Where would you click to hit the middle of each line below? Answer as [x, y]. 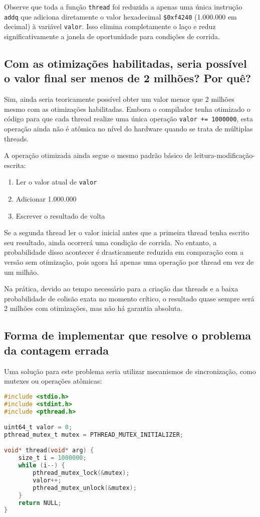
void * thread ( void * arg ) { [49, 451]
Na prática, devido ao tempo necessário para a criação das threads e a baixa [121, 289]
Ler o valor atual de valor [56, 182]
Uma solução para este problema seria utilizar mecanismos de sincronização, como [130, 371]
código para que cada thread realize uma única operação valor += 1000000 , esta [129, 119]
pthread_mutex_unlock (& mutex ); [85, 488]
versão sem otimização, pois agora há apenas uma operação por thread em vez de [129, 262]
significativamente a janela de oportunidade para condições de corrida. [112, 36]
